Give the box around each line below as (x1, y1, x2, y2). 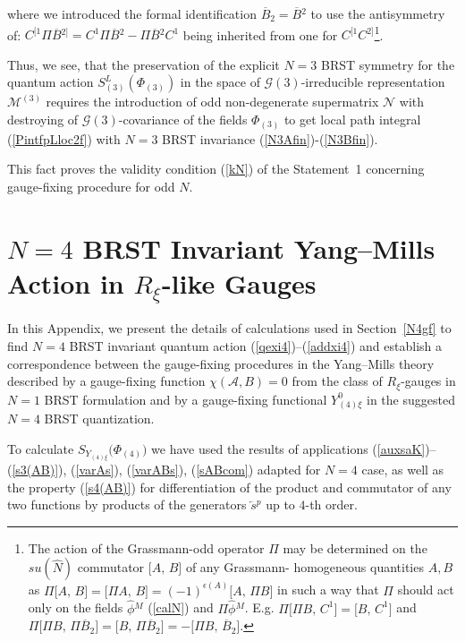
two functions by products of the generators (7, 495, 247, 514)
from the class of (292, 372, 383, 390)
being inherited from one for (182, 25, 338, 44)
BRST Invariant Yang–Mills (82, 229, 435, 266)
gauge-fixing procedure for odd (7, 176, 175, 195)
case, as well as (361, 460, 444, 479)
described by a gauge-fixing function (7, 372, 206, 390)
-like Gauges (161, 264, 317, 301)
